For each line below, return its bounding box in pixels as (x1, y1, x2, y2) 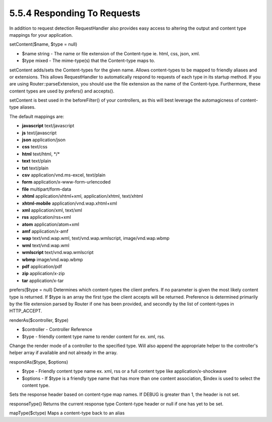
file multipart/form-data (22, 186, 72, 192)
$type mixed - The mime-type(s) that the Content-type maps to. (22, 58, 156, 64)
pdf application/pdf (22, 264, 62, 270)
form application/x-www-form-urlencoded (22, 179, 111, 185)
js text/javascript (22, 130, 57, 136)
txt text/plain (22, 165, 49, 171)
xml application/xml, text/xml (22, 207, 83, 213)
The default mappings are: (9, 113, 64, 119)
